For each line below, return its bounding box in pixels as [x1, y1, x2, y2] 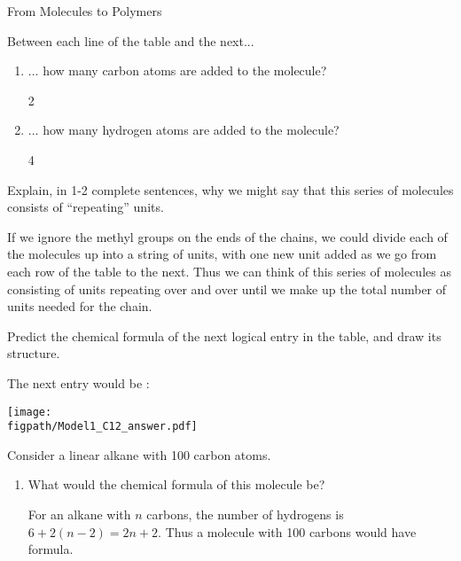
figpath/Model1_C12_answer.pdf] [7, 420, 198, 433]
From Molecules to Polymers [7, 2, 162, 19]
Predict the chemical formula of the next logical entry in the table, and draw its [7, 326, 441, 345]
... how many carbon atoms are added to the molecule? [27, 61, 327, 80]
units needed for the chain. [7, 297, 152, 316]
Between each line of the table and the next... [7, 31, 254, 50]
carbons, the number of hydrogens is [146, 505, 344, 523]
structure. [7, 344, 60, 362]
